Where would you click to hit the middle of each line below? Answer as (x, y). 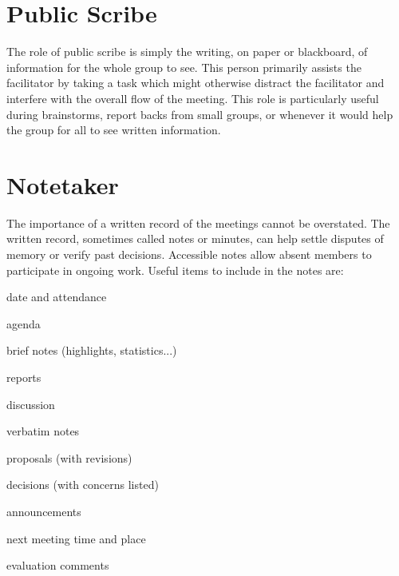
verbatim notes (43, 431)
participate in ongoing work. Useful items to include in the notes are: (175, 270)
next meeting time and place (76, 538)
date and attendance (57, 297)
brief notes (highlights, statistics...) (92, 350)
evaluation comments (58, 565)
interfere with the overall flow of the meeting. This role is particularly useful (193, 98)
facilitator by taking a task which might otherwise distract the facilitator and (196, 83)
